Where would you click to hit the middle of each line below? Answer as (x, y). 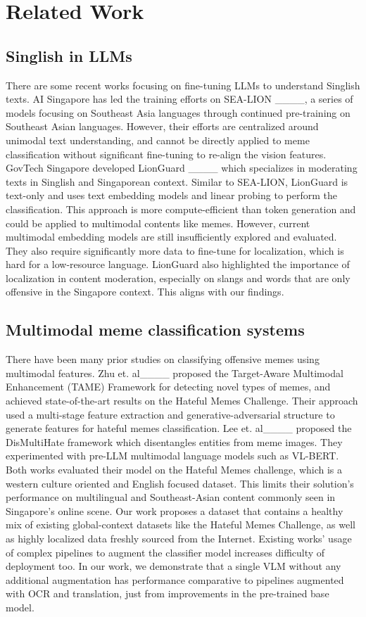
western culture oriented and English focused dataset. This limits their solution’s (180, 483)
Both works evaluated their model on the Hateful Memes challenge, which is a (174, 470)
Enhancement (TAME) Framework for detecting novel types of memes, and (168, 387)
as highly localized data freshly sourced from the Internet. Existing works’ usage (179, 538)
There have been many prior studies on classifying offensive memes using (163, 359)
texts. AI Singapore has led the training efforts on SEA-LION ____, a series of (179, 99)
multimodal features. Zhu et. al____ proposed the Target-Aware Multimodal (175, 373)
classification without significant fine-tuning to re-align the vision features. (166, 154)
